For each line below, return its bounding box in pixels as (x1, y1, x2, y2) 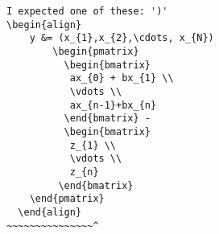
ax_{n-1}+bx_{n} (69, 99, 157, 111)
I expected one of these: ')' (6, 6, 168, 17)
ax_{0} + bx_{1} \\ (69, 72, 174, 84)
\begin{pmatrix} (52, 45, 139, 57)
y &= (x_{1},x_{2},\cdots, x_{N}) (29, 32, 214, 44)
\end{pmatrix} (29, 193, 105, 205)
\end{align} (18, 206, 82, 218)
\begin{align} (6, 18, 82, 31)
